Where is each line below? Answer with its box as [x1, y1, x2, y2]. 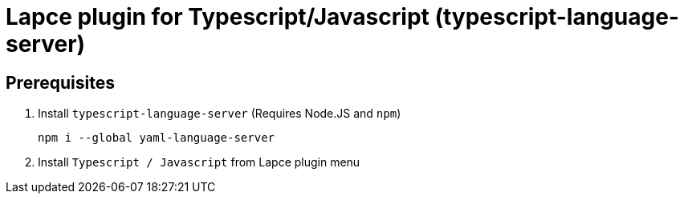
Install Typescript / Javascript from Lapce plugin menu [38, 155, 360, 170]
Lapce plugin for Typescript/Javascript [6, 3, 430, 30]
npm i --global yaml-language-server [38, 131, 275, 145]
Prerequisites [6, 72, 115, 93]
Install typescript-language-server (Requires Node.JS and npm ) [38, 106, 401, 121]
